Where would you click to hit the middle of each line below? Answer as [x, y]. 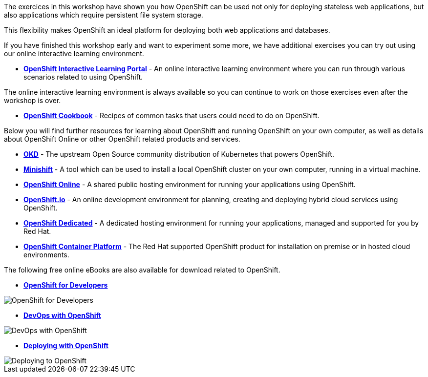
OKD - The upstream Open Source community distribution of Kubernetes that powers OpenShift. [179, 154]
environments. [46, 255]
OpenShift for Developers [66, 285]
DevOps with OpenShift [62, 315]
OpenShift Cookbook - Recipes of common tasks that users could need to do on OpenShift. [171, 115]
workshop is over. [32, 100]
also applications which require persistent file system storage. [104, 15]
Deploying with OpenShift [66, 346]
